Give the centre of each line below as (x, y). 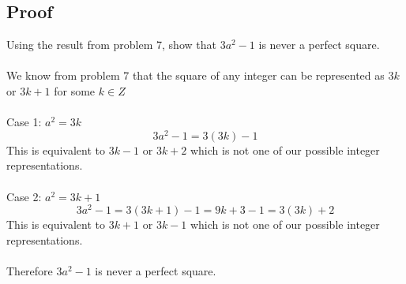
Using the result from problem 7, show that (111, 45)
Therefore (30, 271)
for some (75, 90)
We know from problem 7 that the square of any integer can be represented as (195, 75)
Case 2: (24, 196)
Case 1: (24, 122)
